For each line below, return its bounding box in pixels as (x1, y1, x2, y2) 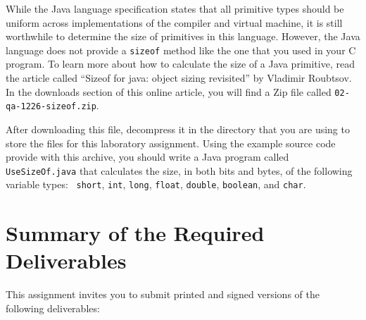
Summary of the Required (6, 219, 265, 247)
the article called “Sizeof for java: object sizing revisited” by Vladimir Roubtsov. (6, 70, 352, 85)
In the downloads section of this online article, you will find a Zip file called (6, 84, 332, 99)
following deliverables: (6, 301, 100, 315)
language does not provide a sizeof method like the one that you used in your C (6, 42, 356, 57)
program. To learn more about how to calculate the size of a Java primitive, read (6, 56, 355, 71)
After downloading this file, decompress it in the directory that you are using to (6, 121, 350, 136)
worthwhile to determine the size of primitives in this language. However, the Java (6, 29, 360, 44)
